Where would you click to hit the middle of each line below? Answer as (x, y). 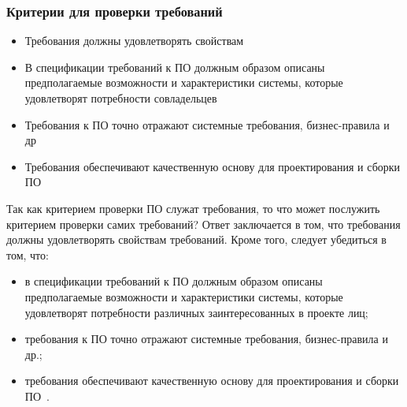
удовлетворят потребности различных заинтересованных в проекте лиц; (196, 312)
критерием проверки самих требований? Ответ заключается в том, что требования (203, 224)
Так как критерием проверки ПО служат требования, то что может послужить (193, 208)
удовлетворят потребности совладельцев (121, 98)
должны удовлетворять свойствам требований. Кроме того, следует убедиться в (196, 239)
